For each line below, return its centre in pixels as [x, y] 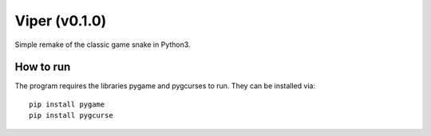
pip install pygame [67, 104]
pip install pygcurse [71, 116]
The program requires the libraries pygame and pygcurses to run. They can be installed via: [165, 86]
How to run [43, 67]
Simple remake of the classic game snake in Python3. [103, 45]
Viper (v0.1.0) [61, 21]
